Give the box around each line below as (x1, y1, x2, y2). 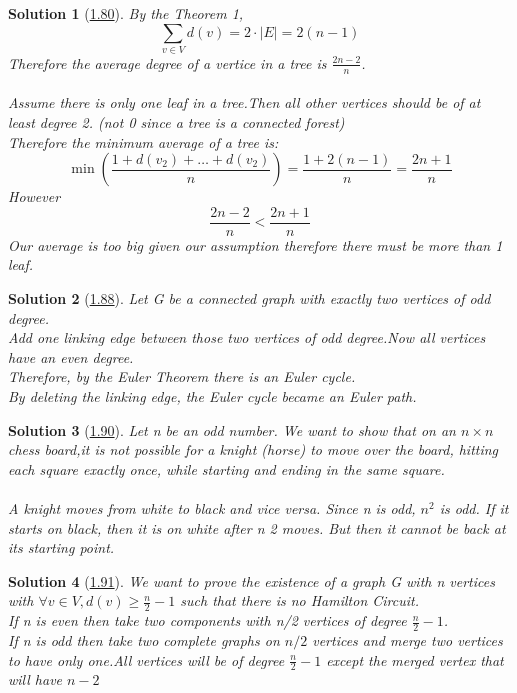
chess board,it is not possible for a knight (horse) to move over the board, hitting (8, 439, 499, 460)
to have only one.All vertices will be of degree (8, 649, 285, 670)
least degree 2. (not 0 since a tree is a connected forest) (8, 111, 345, 132)
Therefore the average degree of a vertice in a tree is (8, 52, 327, 73)
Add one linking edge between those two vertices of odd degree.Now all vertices (8, 327, 486, 348)
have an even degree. (8, 346, 134, 367)
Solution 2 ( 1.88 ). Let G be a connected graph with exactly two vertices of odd (8, 287, 491, 308)
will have (8, 669, 63, 690)
